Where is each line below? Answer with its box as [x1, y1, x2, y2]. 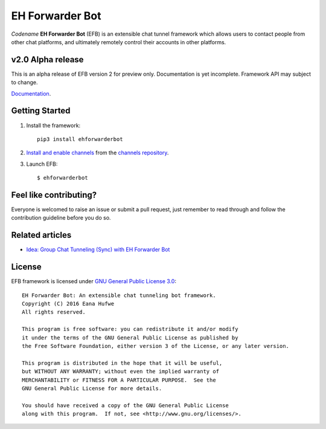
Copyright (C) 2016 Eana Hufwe [22, 300, 115, 307]
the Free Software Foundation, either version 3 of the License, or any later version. [22, 342, 290, 349]
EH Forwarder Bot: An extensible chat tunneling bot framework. [22, 292, 217, 299]
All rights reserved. [22, 309, 86, 316]
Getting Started [11, 106, 71, 116]
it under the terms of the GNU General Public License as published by [22, 334, 238, 341]
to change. [11, 79, 38, 86]
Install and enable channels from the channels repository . [26, 149, 169, 157]
